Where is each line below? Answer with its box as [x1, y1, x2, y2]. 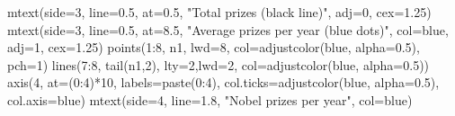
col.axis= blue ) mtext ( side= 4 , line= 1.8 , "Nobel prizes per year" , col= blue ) [7, 90, 413, 109]
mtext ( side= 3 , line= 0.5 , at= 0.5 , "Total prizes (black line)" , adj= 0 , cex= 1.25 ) [7, 3, 432, 21]
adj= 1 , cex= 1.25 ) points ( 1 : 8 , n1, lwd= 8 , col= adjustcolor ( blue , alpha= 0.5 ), [7, 38, 420, 57]
